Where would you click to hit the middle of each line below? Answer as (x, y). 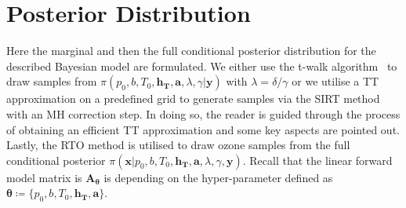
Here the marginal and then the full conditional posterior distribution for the (191, 51)
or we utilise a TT (335, 81)
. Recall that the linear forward (317, 160)
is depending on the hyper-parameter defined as (218, 177)
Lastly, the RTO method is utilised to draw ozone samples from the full (178, 145)
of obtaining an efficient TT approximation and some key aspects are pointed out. (203, 129)
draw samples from (52, 81)
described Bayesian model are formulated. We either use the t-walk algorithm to (202, 66)
